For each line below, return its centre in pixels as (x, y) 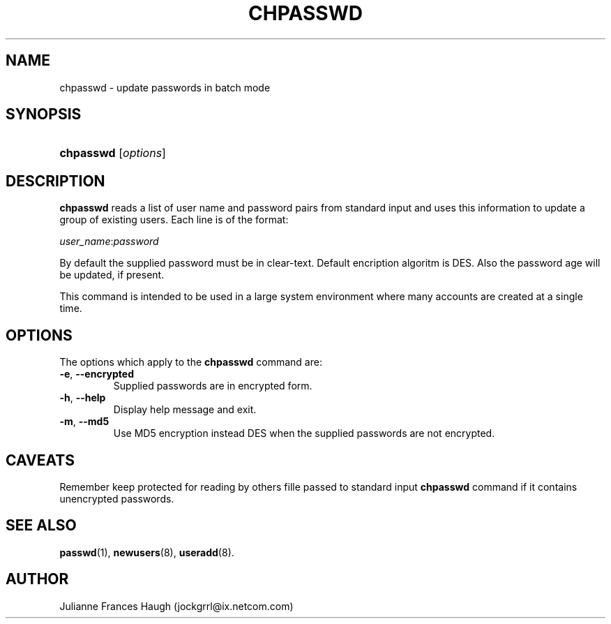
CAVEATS (40, 460)
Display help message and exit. (185, 410)
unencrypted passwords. (117, 498)
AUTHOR (37, 579)
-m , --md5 (84, 422)
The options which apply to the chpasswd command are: (191, 362)
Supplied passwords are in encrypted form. (213, 386)
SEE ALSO (41, 526)
